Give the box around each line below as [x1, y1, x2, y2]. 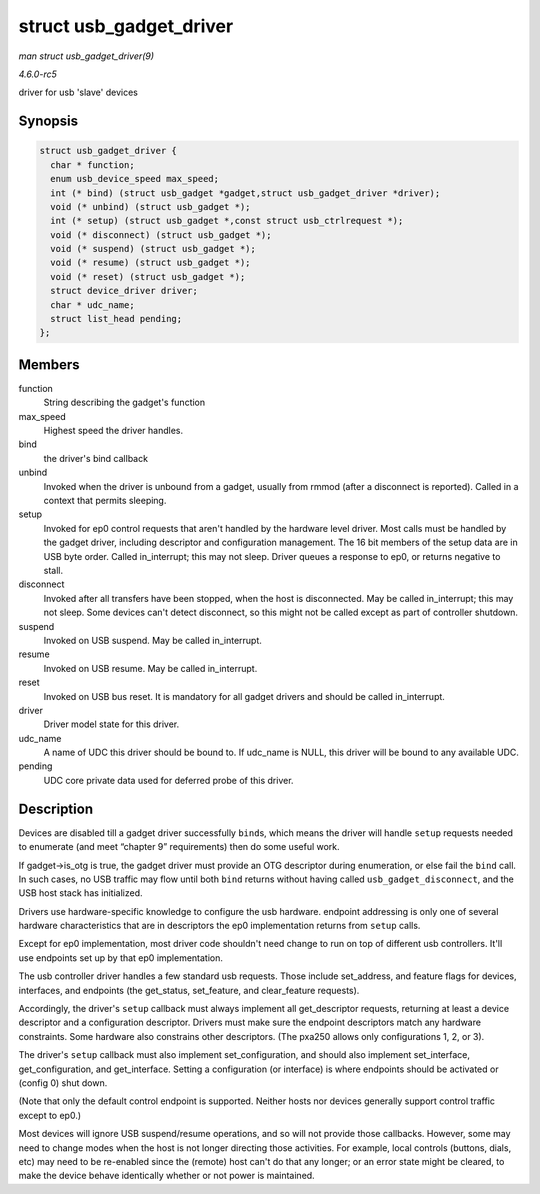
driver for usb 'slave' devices [18, 86, 139, 99]
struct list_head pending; [50, 313, 183, 325]
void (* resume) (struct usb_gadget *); [50, 257, 251, 269]
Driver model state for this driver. [43, 718, 180, 730]
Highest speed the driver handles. [43, 425, 184, 437]
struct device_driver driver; [50, 285, 199, 297]
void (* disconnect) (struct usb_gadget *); [50, 229, 272, 240]
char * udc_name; [50, 299, 135, 310]
